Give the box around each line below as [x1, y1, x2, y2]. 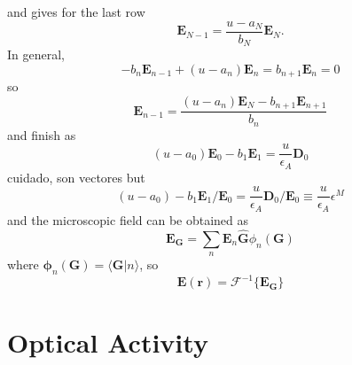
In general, [7, 45, 65, 64]
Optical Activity [7, 323, 208, 360]
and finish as [7, 125, 76, 144]
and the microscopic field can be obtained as [7, 210, 249, 229]
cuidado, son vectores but [7, 167, 145, 186]
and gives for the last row [7, 3, 145, 20]
